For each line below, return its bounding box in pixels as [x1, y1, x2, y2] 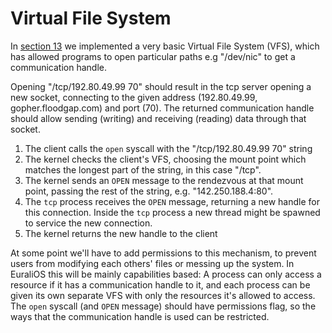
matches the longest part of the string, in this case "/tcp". [24, 163, 262, 176]
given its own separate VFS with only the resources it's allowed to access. [10, 289, 316, 301]
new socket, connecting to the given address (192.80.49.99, [10, 91, 258, 103]
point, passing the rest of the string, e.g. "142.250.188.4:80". [24, 185, 274, 197]
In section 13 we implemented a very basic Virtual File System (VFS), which [10, 40, 320, 52]
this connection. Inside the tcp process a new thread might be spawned [24, 206, 321, 218]
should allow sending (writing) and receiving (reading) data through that [10, 112, 307, 124]
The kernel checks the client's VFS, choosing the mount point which [24, 153, 307, 165]
